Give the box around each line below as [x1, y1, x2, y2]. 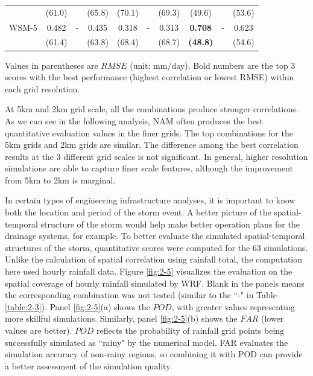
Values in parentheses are [5, 59, 98, 71]
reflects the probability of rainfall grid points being [96, 324, 285, 336]
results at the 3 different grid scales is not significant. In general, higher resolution [5, 150, 308, 162]
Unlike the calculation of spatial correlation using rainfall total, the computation [5, 253, 303, 266]
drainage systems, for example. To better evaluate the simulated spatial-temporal [5, 229, 305, 242]
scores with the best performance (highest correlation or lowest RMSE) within [5, 71, 294, 83]
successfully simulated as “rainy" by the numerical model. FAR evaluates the [5, 336, 288, 348]
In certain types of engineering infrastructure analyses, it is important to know [5, 194, 296, 206]
